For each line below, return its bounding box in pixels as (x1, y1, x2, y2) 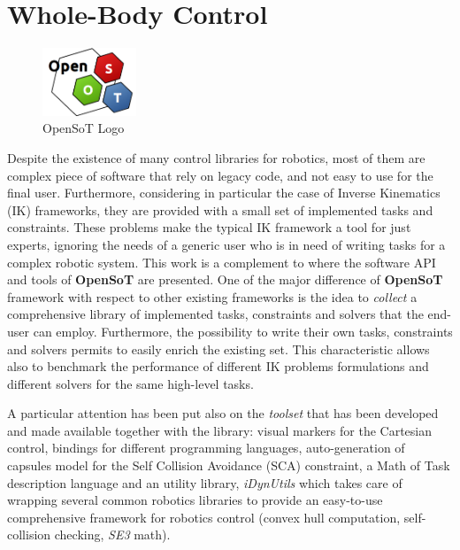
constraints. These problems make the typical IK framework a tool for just (7, 218, 411, 236)
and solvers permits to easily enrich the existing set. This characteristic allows (7, 339, 430, 358)
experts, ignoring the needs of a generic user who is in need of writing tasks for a (7, 235, 446, 253)
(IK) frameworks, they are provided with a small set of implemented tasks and (7, 200, 433, 219)
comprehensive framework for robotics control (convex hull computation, (7, 507, 401, 526)
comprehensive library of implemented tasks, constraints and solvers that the (7, 305, 424, 323)
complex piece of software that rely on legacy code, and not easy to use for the (7, 166, 433, 184)
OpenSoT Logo (42, 119, 125, 137)
